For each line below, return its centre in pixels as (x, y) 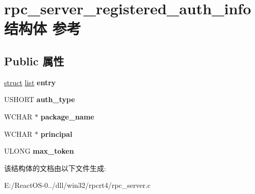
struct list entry (30, 82)
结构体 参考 (43, 28)
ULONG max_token (39, 151)
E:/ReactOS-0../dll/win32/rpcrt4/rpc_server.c (78, 185)
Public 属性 (34, 60)
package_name (67, 116)
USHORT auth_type (40, 99)
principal (56, 134)
